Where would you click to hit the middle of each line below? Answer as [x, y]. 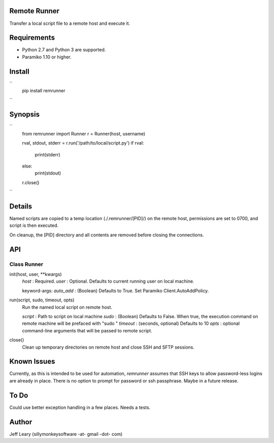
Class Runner [26, 264]
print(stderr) [47, 154]
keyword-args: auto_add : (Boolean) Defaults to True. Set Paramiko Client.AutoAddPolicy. [115, 291]
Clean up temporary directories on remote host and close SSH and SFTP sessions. [108, 347]
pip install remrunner [44, 91]
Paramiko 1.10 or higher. [47, 57]
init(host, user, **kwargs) [36, 274]
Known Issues [32, 362]
